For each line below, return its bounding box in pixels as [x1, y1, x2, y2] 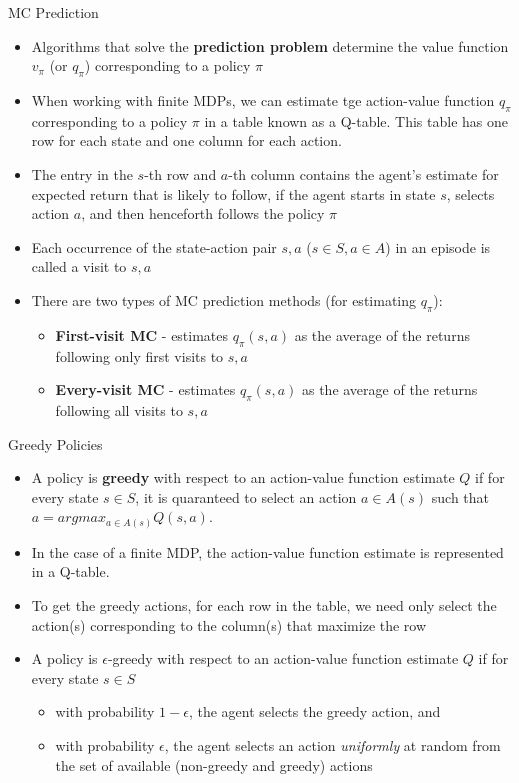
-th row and [144, 163, 217, 184]
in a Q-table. [31, 561, 110, 582]
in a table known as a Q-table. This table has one [204, 110, 509, 131]
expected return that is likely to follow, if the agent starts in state [31, 183, 436, 204]
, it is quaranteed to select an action [135, 486, 357, 507]
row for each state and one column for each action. [31, 130, 342, 151]
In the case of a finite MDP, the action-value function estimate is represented [31, 541, 504, 562]
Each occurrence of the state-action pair [31, 236, 277, 257]
